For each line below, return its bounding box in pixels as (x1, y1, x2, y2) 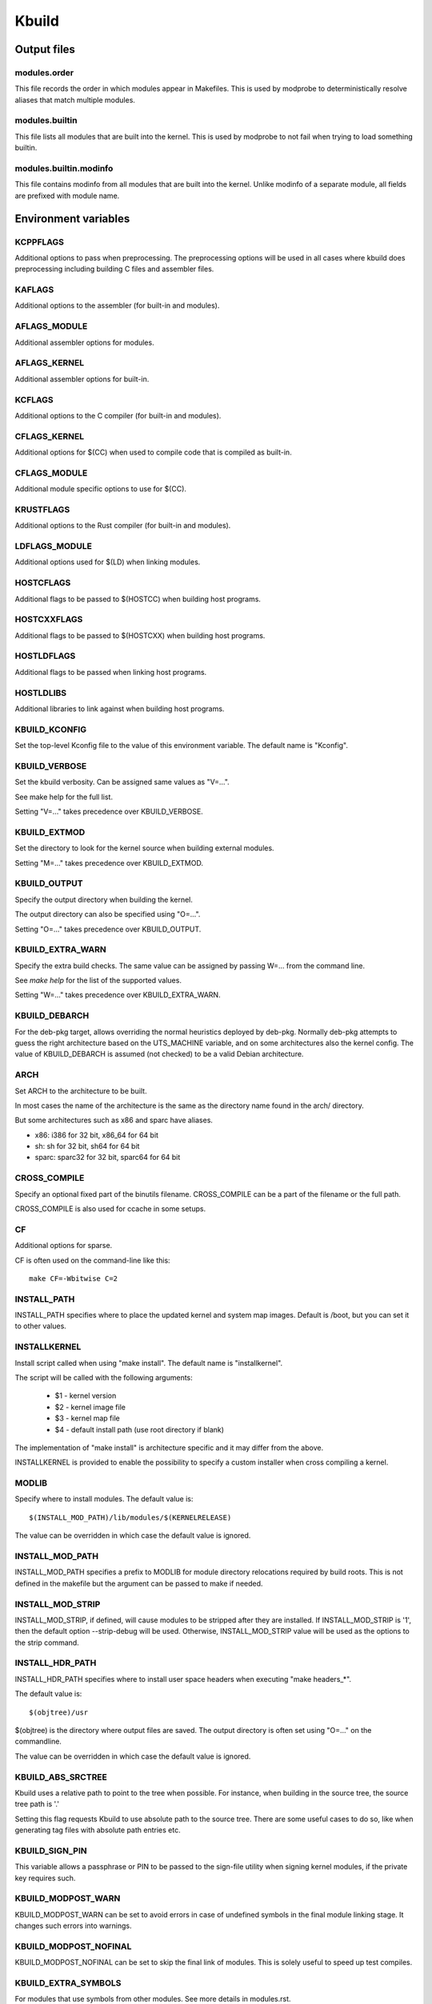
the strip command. (14, 1638, 79, 1647)
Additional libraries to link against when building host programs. (14, 704, 225, 713)
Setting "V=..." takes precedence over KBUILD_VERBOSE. (14, 806, 203, 817)
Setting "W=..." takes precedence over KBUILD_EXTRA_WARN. (14, 990, 221, 1000)
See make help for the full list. (14, 792, 114, 802)
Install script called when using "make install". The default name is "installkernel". (14, 1358, 283, 1368)
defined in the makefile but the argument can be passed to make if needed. (14, 1578, 263, 1588)
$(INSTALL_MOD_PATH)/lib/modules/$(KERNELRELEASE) (29, 1513, 232, 1522)
